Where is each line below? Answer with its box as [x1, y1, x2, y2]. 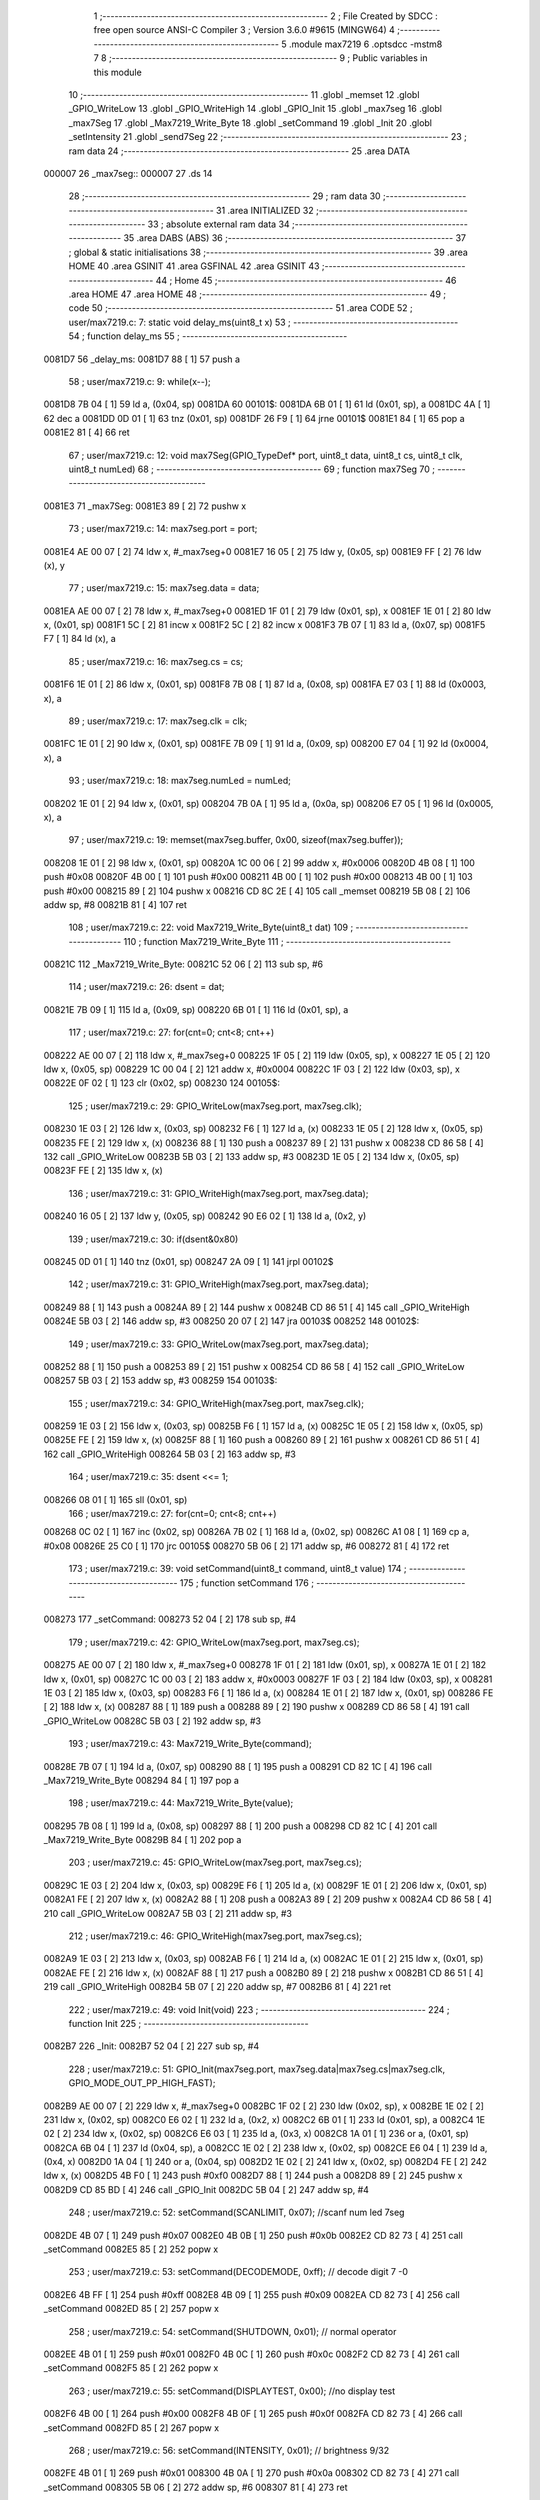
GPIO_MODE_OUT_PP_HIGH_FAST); [68, 2077, 216, 2089]
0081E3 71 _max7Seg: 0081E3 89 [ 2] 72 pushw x [43, 500, 247, 512]
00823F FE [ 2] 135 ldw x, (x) [43, 1165, 164, 1177]
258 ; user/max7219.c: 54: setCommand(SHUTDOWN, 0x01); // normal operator [68, 2325, 397, 2337]
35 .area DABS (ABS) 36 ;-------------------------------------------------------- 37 [123, 232, 467, 244]
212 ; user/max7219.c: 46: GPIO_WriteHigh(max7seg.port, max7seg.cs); [68, 1930, 362, 1942]
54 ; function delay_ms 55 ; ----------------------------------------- [68, 330, 348, 342]
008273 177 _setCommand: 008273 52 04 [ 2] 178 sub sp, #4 [43, 1613, 297, 1625]
